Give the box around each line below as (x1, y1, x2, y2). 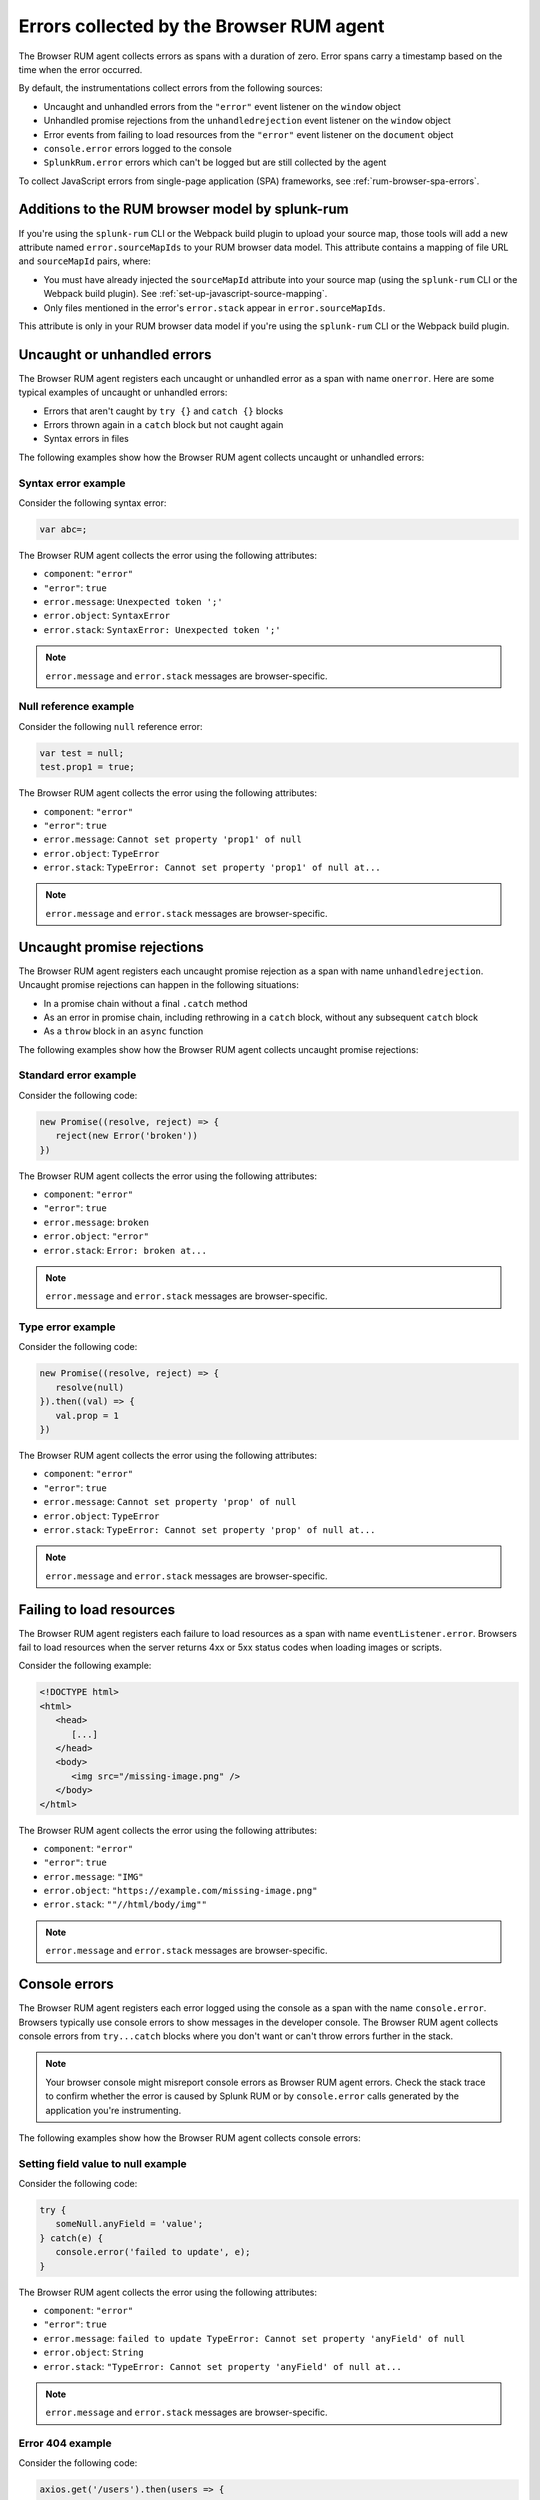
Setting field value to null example (18, 2156, 187, 2170)
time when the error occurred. (18, 63, 143, 75)
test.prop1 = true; (39, 761, 135, 773)
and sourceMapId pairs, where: (18, 255, 152, 267)
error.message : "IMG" (43, 1870, 144, 1882)
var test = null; (39, 747, 125, 759)
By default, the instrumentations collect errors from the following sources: (18, 82, 323, 94)
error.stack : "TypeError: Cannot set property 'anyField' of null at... (43, 2360, 402, 2372)
